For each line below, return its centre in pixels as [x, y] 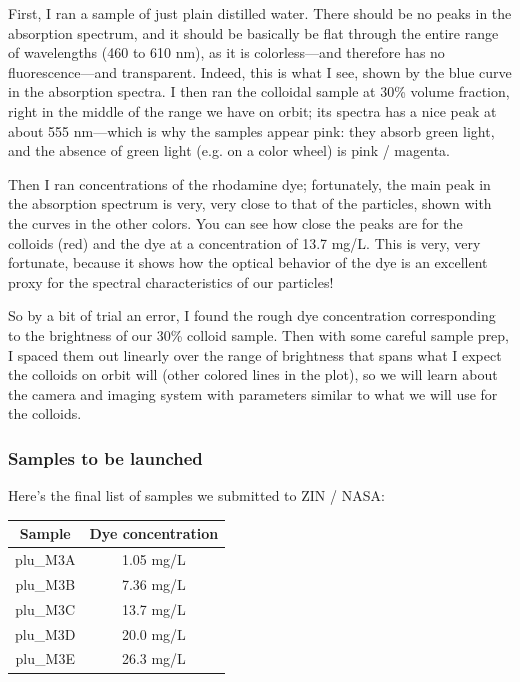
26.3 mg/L [153, 658]
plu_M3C [45, 608]
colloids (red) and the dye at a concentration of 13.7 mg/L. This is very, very [244, 242]
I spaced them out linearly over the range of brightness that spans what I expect [255, 354]
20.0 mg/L [153, 633]
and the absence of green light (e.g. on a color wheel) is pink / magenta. [229, 150]
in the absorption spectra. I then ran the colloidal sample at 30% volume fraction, [259, 91]
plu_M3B [45, 583]
